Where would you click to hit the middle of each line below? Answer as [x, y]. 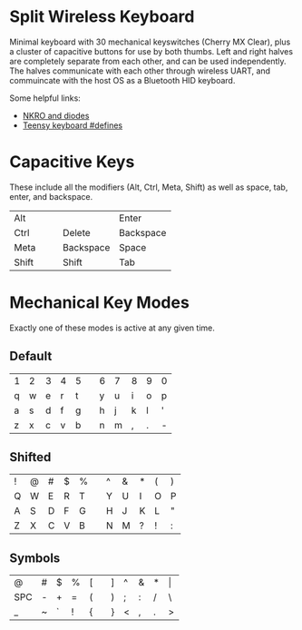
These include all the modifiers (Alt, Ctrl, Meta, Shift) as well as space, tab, [149, 187]
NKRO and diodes [56, 115]
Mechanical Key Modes [100, 303]
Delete [77, 232]
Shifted [30, 457]
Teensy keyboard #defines [73, 125]
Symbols [35, 558]
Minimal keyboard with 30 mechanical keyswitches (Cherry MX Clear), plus [150, 42]
